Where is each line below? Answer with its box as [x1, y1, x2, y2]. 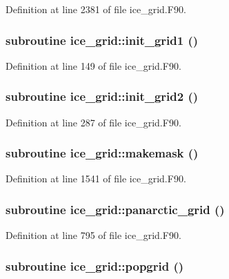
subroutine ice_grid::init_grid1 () [6, 31, 199, 48]
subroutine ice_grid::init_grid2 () [6, 88, 199, 105]
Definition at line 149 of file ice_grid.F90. [6, 58, 181, 73]
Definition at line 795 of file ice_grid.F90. [6, 228, 181, 242]
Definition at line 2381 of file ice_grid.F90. [6, 2, 186, 16]
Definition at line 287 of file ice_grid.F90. [6, 115, 181, 129]
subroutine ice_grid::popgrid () [6, 257, 184, 274]
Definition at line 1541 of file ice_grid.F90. [6, 171, 186, 186]
